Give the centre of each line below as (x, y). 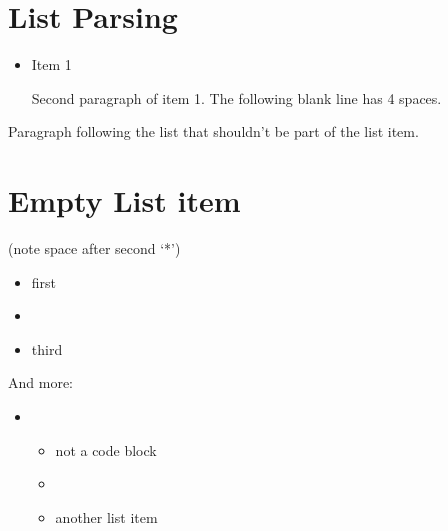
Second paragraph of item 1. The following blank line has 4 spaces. (236, 97)
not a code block (106, 449)
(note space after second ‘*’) (94, 248)
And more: (40, 382)
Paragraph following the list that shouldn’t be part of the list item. (213, 131)
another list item (106, 516)
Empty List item (124, 200)
